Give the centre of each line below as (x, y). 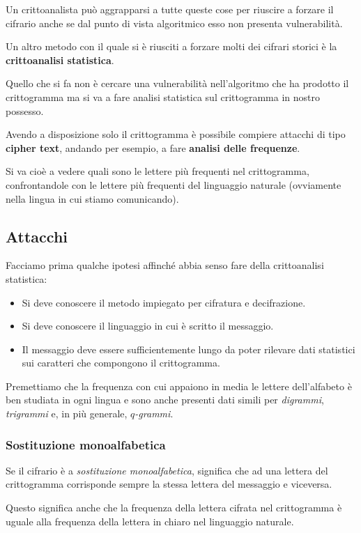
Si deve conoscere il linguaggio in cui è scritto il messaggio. (148, 326)
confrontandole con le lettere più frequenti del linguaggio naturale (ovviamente (174, 184)
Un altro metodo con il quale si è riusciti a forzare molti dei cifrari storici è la (171, 46)
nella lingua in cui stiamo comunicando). (92, 198)
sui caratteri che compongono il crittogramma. (121, 363)
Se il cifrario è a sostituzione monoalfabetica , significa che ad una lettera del (167, 470)
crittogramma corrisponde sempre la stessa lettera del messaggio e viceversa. (169, 484)
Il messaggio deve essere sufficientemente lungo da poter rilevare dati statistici (189, 349)
